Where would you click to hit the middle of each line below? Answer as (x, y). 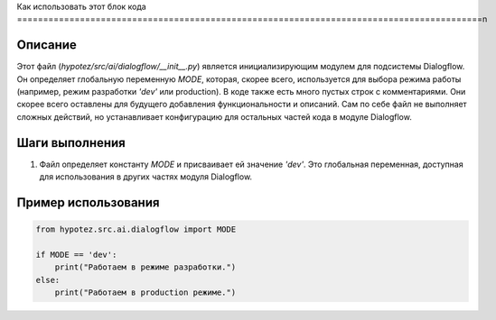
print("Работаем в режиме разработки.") (145, 267)
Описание (47, 45)
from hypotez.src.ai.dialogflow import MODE (136, 229)
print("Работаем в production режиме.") (145, 293)
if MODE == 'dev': (76, 254)
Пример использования (88, 202)
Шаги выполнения (71, 143)
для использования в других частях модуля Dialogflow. (146, 177)
